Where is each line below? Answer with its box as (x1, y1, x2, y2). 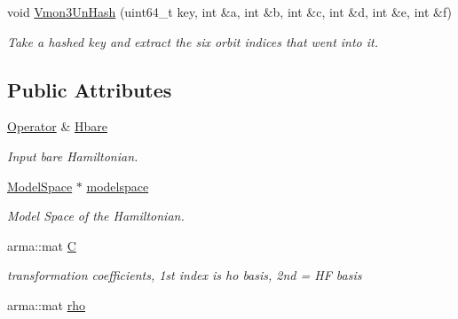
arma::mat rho (7, 295, 85, 314)
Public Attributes (7, 75, 172, 103)
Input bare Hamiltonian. (7, 146, 138, 165)
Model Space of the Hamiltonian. (7, 206, 185, 225)
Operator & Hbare (7, 117, 107, 136)
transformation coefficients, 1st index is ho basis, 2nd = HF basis (7, 266, 362, 284)
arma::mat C (7, 236, 76, 254)
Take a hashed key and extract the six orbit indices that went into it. (7, 32, 379, 51)
